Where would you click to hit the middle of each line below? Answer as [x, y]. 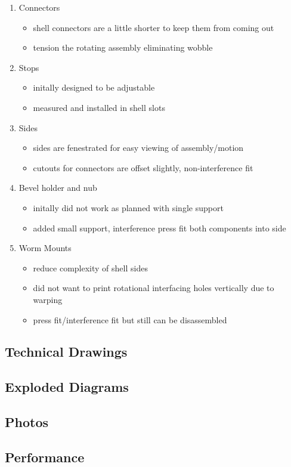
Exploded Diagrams [67, 387]
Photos [27, 422]
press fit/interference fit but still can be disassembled [130, 319]
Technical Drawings [66, 352]
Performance [45, 457]
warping [48, 299]
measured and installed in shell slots [99, 107]
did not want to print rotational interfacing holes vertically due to [154, 288]
